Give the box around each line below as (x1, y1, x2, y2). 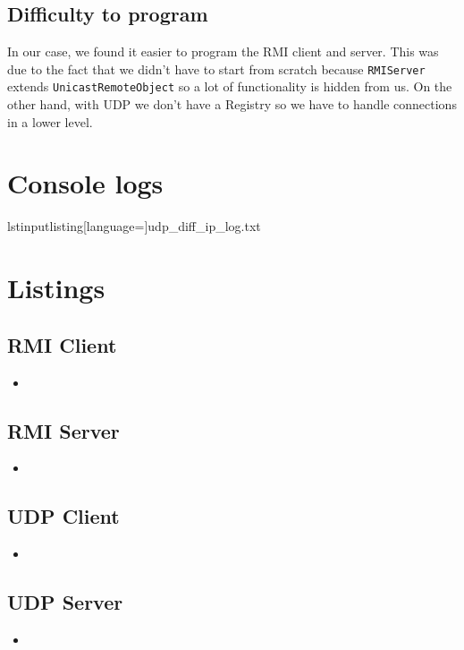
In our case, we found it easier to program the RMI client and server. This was (7, 42, 439, 61)
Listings (7, 269, 105, 306)
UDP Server (7, 588, 123, 616)
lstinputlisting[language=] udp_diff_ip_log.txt (7, 217, 261, 235)
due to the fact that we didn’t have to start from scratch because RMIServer (7, 59, 426, 78)
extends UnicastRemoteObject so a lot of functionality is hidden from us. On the (7, 77, 452, 96)
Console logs (7, 165, 164, 201)
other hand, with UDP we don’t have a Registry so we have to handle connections (7, 95, 457, 114)
